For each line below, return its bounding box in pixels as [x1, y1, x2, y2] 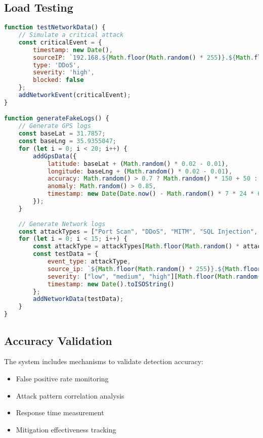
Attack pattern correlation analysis [16, 390, 124, 401]
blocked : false [33, 76, 84, 84]
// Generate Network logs [18, 220, 106, 228]
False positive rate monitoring [16, 373, 109, 383]
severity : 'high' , [33, 69, 95, 76]
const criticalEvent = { [18, 38, 102, 46]
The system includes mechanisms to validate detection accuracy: [4, 356, 203, 367]
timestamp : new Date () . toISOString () [47, 280, 174, 288]
